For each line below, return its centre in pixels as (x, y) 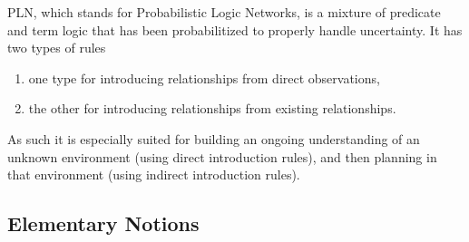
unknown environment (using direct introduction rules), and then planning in (222, 156)
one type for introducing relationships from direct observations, (204, 77)
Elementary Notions (103, 223)
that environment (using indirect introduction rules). (154, 174)
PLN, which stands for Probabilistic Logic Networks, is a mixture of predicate (224, 12)
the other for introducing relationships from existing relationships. (212, 108)
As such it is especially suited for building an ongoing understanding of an (214, 138)
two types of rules (57, 48)
